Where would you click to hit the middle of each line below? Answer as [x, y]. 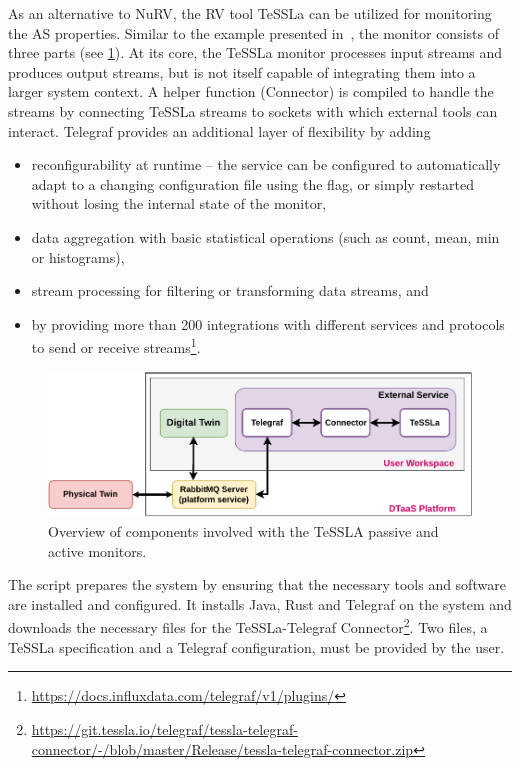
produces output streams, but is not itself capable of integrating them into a [242, 71]
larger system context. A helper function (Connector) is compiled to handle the [251, 91]
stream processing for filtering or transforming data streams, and [230, 290]
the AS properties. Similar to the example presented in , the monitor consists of [253, 32]
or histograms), [78, 256]
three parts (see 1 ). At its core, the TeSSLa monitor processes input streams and [255, 52]
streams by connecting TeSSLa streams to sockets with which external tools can [253, 110]
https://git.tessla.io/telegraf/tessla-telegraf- [164, 728]
